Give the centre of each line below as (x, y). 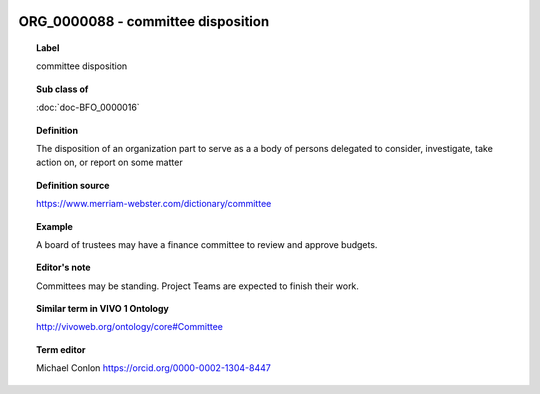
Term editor (61, 349)
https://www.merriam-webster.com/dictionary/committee (154, 204)
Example (55, 226)
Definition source (73, 185)
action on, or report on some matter (110, 162)
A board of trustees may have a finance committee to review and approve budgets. (207, 244)
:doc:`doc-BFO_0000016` (88, 107)
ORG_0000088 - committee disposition (144, 21)
